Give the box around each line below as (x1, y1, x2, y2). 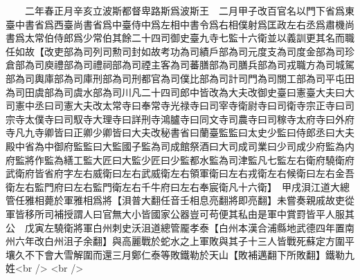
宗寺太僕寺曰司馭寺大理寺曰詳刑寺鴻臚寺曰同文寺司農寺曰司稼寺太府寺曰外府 (6, 111, 354, 126)
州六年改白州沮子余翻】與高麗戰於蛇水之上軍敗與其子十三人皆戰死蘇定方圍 (6, 234, 345, 248)
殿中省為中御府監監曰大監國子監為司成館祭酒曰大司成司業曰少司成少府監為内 (6, 138, 354, 153)
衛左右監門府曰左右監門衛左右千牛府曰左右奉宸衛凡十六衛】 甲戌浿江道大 (6, 179, 340, 194)
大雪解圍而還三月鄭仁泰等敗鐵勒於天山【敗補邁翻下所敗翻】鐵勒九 (53, 247, 354, 261)
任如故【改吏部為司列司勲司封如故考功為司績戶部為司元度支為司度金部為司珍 (6, 44, 354, 58)
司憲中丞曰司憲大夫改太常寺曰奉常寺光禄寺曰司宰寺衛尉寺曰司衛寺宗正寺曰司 (6, 98, 354, 113)
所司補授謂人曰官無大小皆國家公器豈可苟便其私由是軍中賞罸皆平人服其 (34, 206, 354, 221)
